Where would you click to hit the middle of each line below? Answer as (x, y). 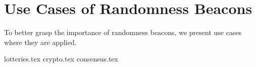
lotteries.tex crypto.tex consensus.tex (61, 59)
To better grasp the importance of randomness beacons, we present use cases (123, 32)
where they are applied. (40, 42)
